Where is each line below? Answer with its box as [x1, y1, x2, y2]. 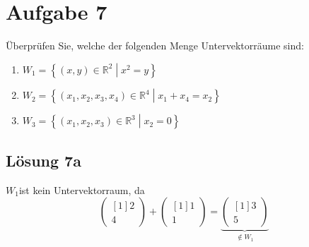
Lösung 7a [6, 149, 81, 171]
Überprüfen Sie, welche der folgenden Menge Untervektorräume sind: [6, 38, 304, 53]
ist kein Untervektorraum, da [18, 182, 145, 197]
